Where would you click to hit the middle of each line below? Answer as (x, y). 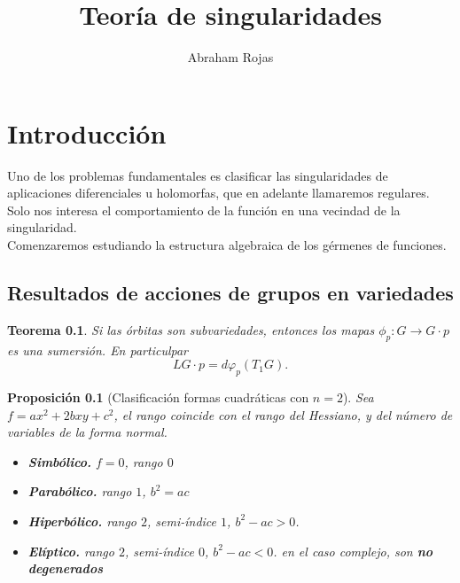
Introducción (87, 132)
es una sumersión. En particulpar (97, 350)
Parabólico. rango (80, 491)
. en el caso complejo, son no (353, 551)
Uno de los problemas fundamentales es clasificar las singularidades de (198, 175)
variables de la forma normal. (87, 432)
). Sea (358, 397)
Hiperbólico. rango (82, 521)
